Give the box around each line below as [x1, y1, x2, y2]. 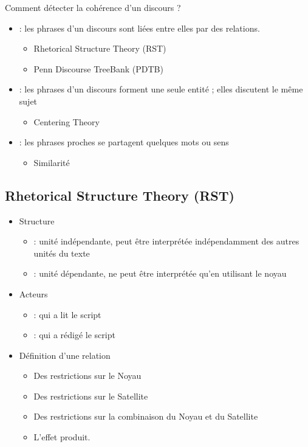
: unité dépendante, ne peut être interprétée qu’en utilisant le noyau [33, 267, 287, 280]
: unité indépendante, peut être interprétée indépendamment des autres [33, 235, 299, 248]
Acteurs [19, 287, 48, 300]
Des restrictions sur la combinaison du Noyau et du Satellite [33, 410, 258, 423]
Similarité [33, 156, 70, 168]
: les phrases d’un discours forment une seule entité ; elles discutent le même [19, 83, 303, 95]
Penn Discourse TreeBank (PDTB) [33, 62, 163, 75]
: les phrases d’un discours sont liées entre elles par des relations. [19, 21, 260, 34]
